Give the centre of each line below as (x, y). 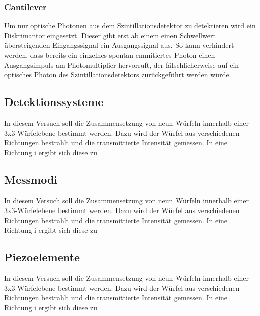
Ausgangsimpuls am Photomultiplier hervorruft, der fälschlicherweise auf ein (122, 65)
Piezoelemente (42, 257)
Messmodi (31, 179)
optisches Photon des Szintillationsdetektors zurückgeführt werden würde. (118, 75)
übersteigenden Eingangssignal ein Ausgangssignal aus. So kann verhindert (119, 45)
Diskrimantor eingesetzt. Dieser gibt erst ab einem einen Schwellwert (110, 35)
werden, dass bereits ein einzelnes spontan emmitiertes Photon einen (110, 55)
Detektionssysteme (54, 102)
